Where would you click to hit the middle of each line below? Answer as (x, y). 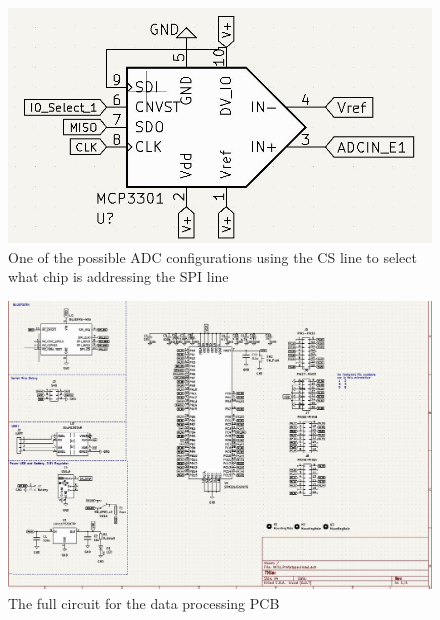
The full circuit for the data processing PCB (144, 602)
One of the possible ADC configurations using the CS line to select (212, 256)
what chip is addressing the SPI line (118, 276)
